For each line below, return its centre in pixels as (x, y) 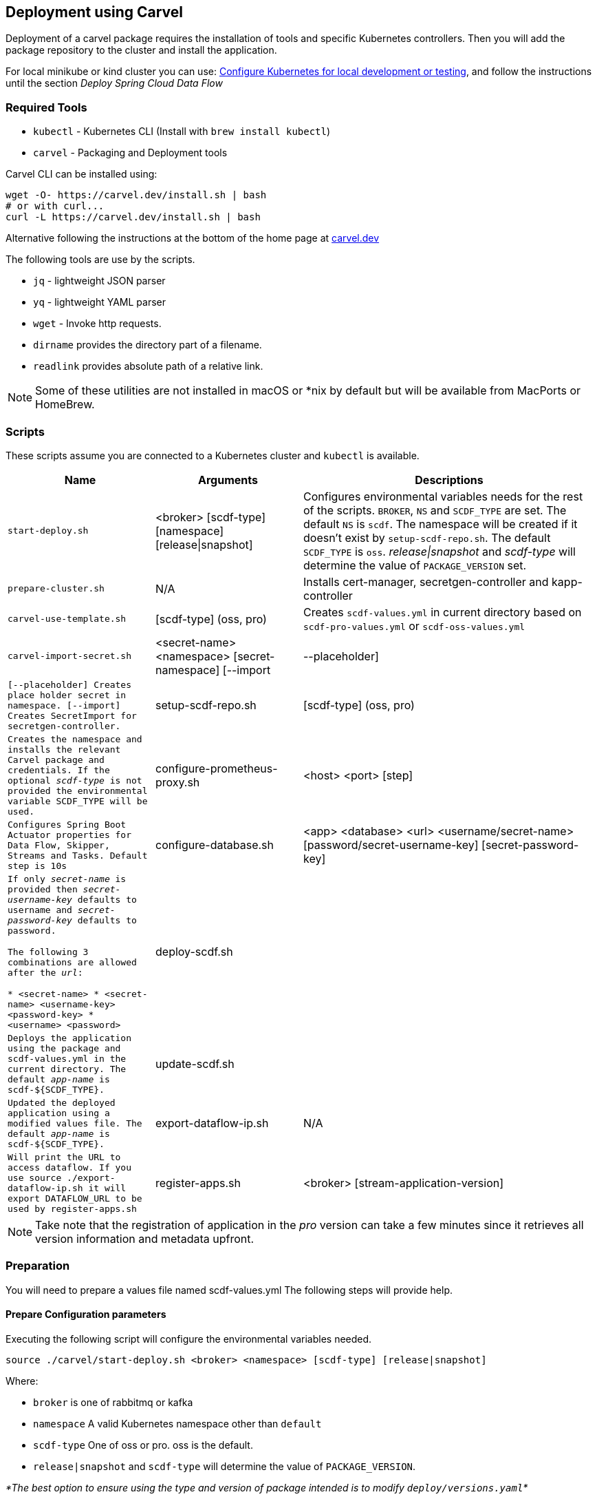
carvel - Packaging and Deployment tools (130, 153)
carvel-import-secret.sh (70, 656)
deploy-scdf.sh (194, 952)
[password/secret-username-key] (391, 845)
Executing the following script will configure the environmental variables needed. (189, 1339)
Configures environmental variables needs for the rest (443, 496)
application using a (59, 1113)
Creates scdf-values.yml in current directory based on (443, 612)
